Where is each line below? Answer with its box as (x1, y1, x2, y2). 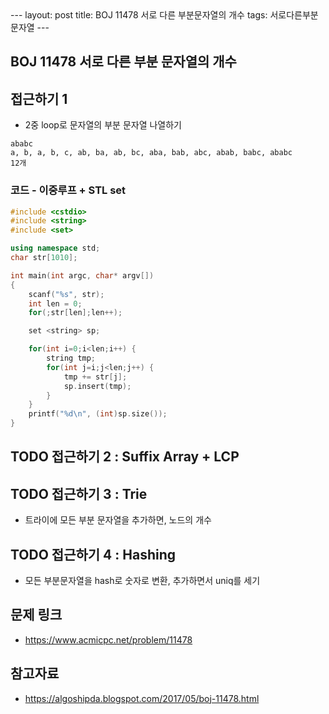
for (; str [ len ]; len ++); (28, 308, 123, 318)
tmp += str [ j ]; (63, 372, 128, 382)
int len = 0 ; (28, 298, 83, 309)
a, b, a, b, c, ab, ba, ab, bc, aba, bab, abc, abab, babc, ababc (10, 148, 293, 158)
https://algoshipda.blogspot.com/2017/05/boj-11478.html (24, 692, 260, 704)
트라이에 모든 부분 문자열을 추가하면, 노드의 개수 (24, 514, 212, 526)
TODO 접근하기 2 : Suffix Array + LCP (10, 448, 240, 466)
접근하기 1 (10, 90, 68, 107)
